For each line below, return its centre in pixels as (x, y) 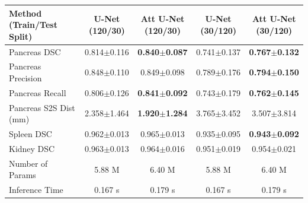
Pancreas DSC (35, 51)
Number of (28, 163)
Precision (25, 77)
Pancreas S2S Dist (42, 107)
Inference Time (36, 190)
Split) (21, 36)
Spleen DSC (31, 134)
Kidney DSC (32, 148)
